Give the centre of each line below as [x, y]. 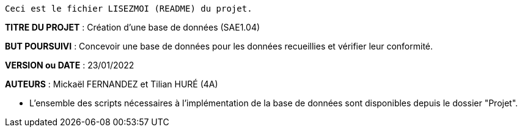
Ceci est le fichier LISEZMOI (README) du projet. [129, 9]
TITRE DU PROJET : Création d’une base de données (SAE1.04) [133, 27]
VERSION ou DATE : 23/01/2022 [70, 65]
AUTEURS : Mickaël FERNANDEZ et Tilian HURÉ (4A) [112, 84]
